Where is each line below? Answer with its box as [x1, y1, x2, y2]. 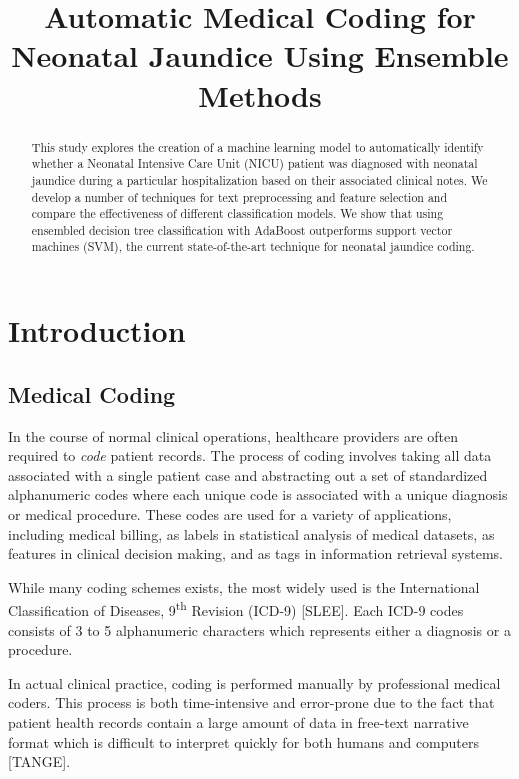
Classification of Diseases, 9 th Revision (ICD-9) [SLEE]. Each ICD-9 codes [8, 597, 464, 620]
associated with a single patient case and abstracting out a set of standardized [8, 464, 488, 485]
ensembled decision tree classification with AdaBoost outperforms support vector [31, 221, 453, 238]
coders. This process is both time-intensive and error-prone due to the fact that [8, 692, 495, 713]
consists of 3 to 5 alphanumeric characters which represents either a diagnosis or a [8, 619, 511, 640]
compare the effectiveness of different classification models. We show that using [31, 205, 444, 222]
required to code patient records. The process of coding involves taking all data [8, 445, 492, 466]
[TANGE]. [8, 751, 71, 772]
